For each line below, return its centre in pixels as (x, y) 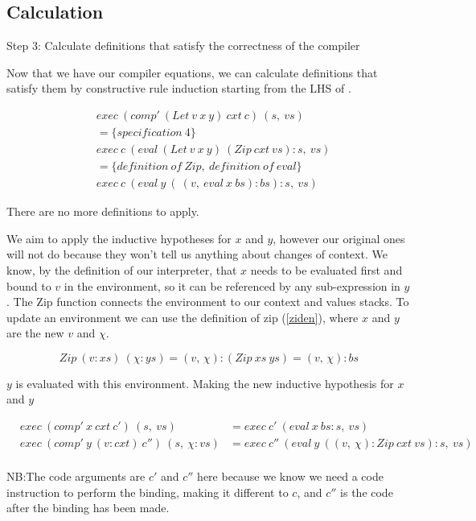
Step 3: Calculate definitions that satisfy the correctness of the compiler (183, 45)
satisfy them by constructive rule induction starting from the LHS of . (179, 88)
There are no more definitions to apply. (103, 211)
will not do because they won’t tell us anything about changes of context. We (197, 254)
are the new (35, 333)
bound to (29, 285)
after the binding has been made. (88, 508)
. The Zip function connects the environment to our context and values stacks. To (208, 302)
